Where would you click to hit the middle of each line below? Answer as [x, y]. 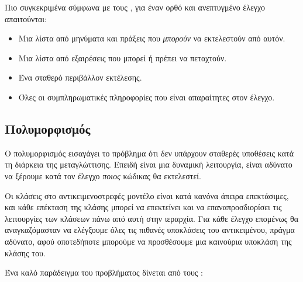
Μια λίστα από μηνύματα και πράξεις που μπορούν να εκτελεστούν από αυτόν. [152, 38]
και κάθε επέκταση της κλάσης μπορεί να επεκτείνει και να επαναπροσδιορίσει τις [143, 207]
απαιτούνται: [26, 18]
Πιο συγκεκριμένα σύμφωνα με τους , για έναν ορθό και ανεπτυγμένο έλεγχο [135, 7]
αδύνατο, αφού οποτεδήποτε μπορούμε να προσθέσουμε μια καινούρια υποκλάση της [148, 241]
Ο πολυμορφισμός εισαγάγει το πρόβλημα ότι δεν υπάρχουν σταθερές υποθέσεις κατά [149, 153]
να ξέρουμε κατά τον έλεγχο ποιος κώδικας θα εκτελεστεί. [103, 175]
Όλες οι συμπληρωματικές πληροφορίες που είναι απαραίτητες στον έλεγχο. [147, 97]
